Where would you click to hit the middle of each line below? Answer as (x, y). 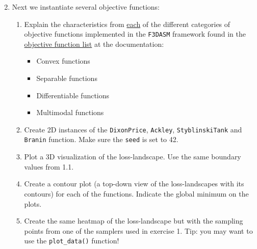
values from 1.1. (49, 166)
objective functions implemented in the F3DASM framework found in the (135, 34)
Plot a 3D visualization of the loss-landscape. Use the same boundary (133, 157)
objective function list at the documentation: (94, 44)
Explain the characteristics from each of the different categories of (127, 24)
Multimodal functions (70, 112)
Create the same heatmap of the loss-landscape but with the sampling (134, 221)
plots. (33, 203)
